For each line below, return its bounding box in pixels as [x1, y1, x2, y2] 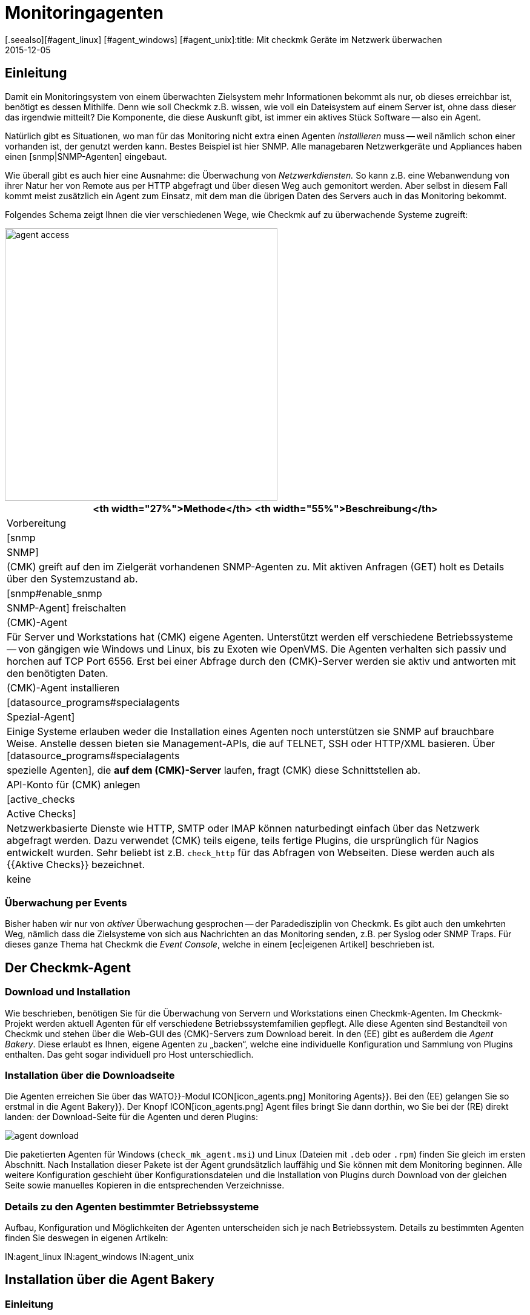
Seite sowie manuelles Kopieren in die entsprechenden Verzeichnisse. [5, 1180, 285, 1191]
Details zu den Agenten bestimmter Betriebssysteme [5, 1200, 259, 1213]
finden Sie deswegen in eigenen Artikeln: [5, 1233, 168, 1244]
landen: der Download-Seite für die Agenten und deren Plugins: [5, 1112, 258, 1122]
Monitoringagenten [5, 2, 164, 23]
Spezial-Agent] [7, 710, 75, 723]
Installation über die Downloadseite [5, 1069, 175, 1081]
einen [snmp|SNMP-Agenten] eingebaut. [5, 151, 167, 162]
